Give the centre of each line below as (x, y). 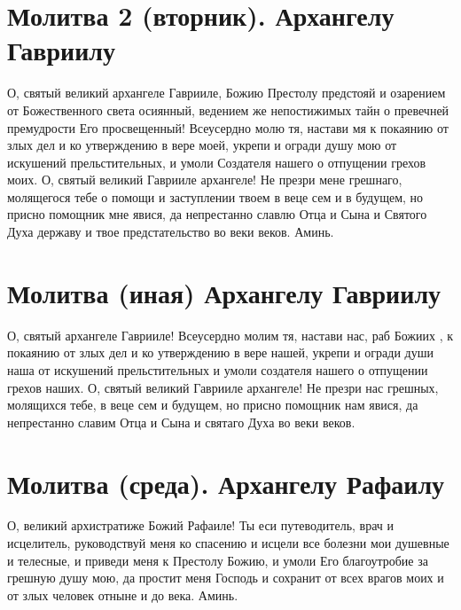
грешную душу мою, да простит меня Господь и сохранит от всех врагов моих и (226, 578)
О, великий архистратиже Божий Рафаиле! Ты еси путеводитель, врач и (201, 525)
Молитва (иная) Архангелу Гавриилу (224, 292)
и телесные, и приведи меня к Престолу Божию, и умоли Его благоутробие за (218, 560)
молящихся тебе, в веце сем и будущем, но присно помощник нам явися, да (213, 405)
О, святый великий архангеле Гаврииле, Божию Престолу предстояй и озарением (227, 93)
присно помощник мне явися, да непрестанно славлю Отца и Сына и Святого (217, 214)
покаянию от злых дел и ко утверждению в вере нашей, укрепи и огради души (220, 352)
